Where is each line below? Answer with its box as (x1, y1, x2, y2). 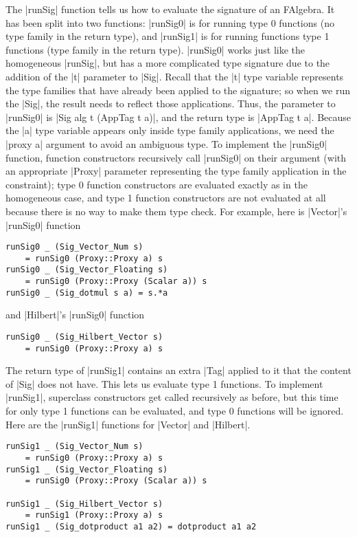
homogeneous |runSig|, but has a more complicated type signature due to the (5, 56, 330, 70)
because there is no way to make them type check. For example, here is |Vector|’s (5, 204, 347, 218)
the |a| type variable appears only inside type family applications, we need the (5, 123, 334, 138)
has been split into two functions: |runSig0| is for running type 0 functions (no (5, 15, 334, 30)
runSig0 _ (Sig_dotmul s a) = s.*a (5, 287, 168, 298)
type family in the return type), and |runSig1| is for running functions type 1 (5, 29, 330, 43)
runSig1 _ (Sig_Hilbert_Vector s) (5, 498, 163, 509)
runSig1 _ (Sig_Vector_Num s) (5, 441, 143, 452)
